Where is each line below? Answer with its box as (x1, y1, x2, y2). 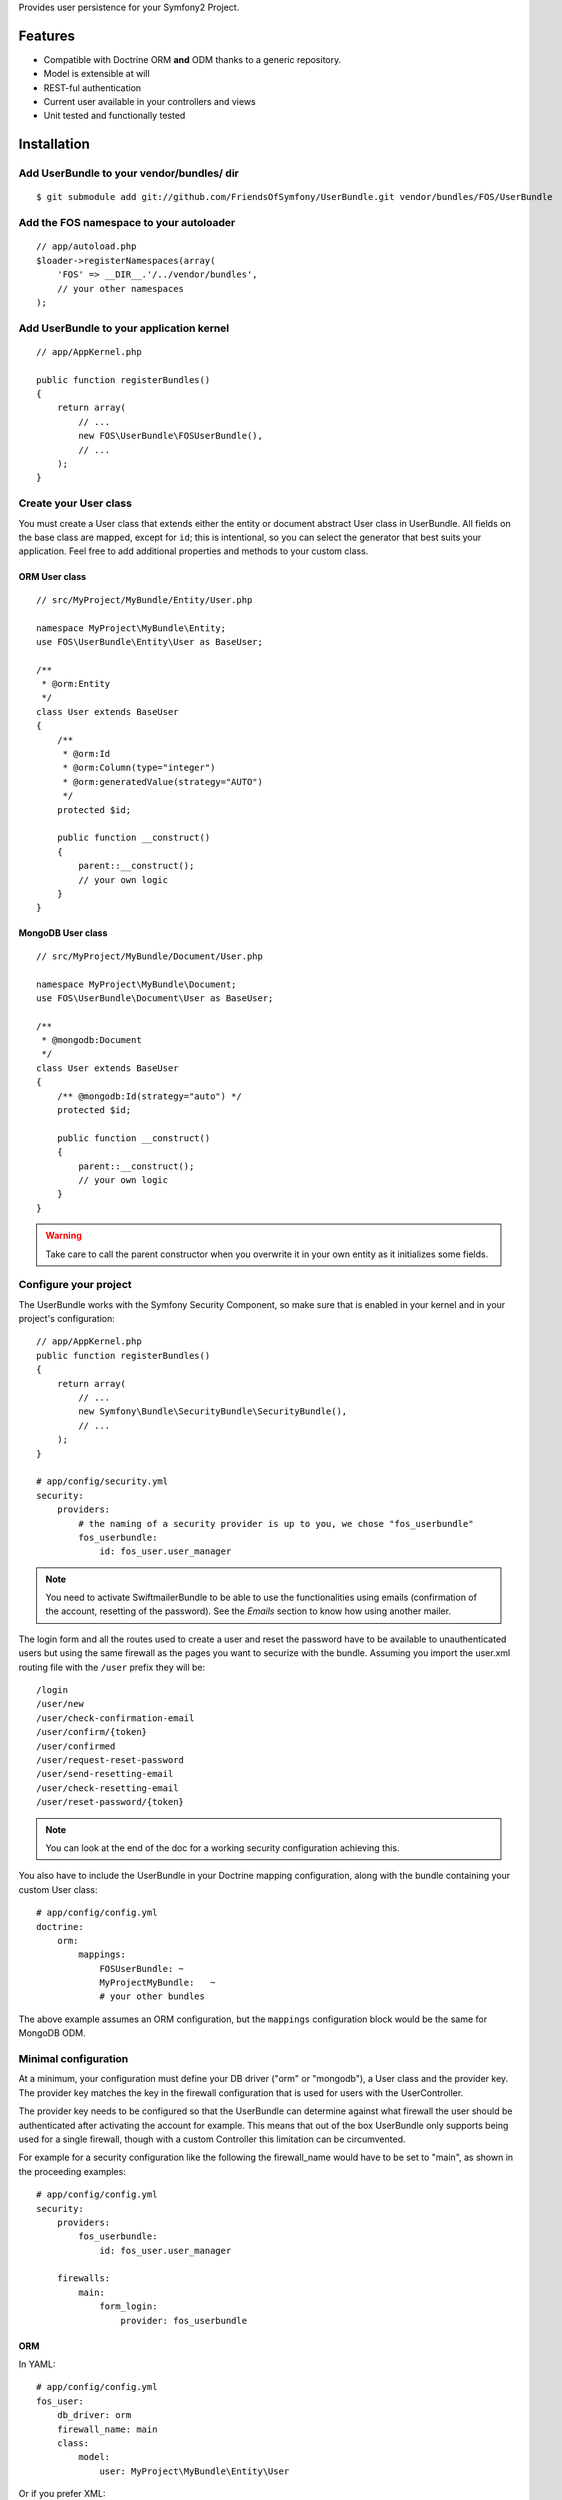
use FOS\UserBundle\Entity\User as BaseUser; (36, 636, 264, 647)
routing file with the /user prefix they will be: (18, 1661, 206, 1673)
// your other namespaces (56, 283, 185, 294)
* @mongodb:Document (41, 1035, 142, 1046)
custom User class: (18, 1883, 98, 1895)
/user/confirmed (36, 1740, 116, 1752)
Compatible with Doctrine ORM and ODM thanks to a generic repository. (43, 53, 342, 65)
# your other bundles (99, 1991, 205, 2002)
